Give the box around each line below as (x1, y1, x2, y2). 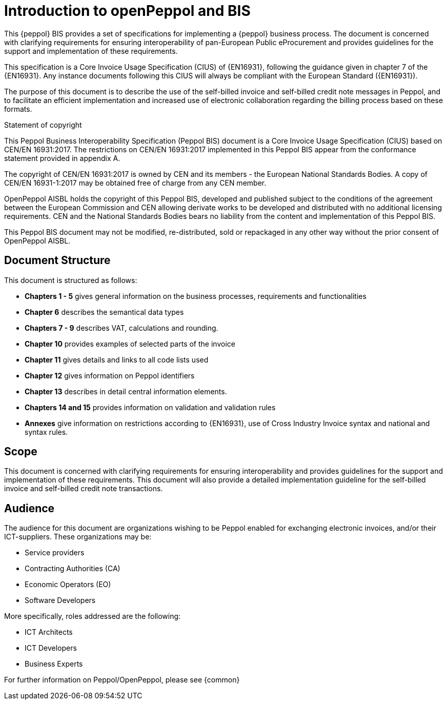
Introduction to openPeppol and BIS (4, 2, 251, 19)
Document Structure (4, 254, 111, 267)
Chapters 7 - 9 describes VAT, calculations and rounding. (25, 323, 218, 332)
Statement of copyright (4, 120, 82, 129)
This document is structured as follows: (4, 275, 137, 285)
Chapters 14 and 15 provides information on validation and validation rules (25, 403, 276, 412)
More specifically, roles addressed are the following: (4, 612, 181, 621)
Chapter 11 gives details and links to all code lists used (25, 355, 209, 364)
